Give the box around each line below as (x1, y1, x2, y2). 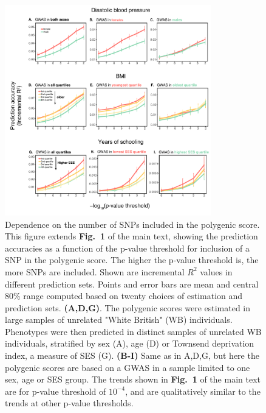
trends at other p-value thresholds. (5, 397, 134, 409)
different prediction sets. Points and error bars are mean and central (5, 277, 259, 290)
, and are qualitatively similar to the (125, 384, 261, 397)
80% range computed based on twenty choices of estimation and (5, 289, 243, 302)
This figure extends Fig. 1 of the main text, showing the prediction (5, 230, 258, 242)
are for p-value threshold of (5, 384, 106, 397)
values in (200, 265, 233, 278)
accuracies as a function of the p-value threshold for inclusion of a (5, 241, 250, 254)
